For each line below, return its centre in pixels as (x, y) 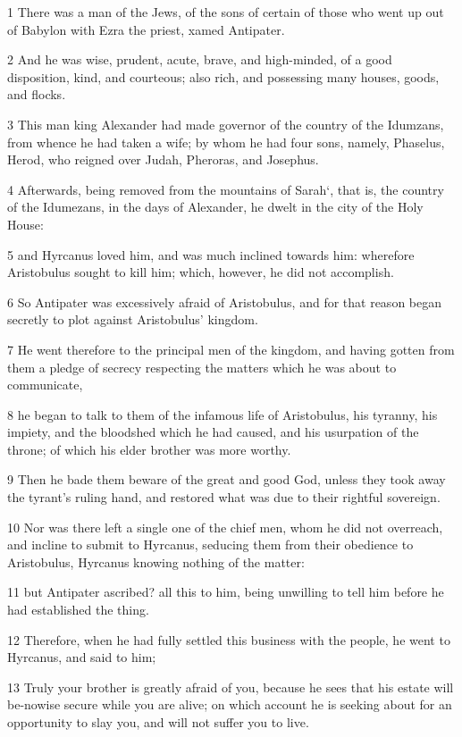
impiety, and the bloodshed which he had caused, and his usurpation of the (213, 432)
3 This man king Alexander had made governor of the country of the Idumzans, (226, 124)
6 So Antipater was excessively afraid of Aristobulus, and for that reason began (225, 301)
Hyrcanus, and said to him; (82, 657)
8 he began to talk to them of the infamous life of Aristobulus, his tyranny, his (223, 414)
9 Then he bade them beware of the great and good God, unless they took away (227, 479)
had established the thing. (78, 610)
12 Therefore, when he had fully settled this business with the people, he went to (229, 639)
